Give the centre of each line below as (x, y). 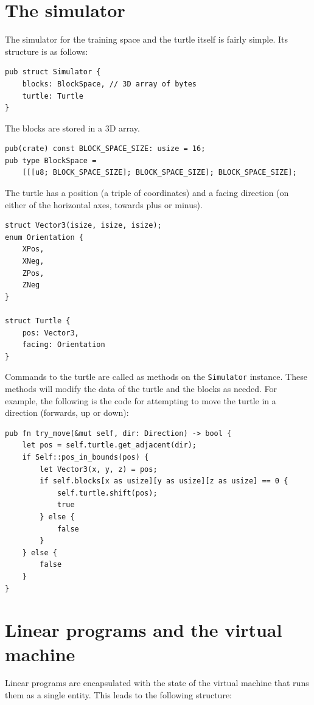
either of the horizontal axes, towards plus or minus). (104, 204)
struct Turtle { (38, 321)
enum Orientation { (44, 237)
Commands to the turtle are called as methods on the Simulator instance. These (156, 377)
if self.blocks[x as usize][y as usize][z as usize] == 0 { (164, 481)
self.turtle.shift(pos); (107, 493)
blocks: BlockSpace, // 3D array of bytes (109, 84)
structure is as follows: (47, 51)
